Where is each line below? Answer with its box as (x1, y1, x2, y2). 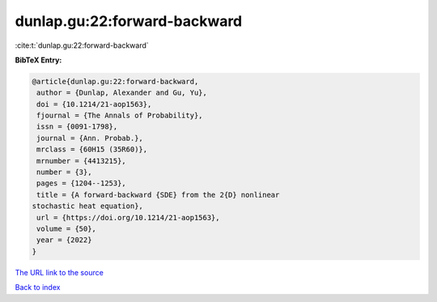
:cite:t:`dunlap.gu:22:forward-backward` (15, 40, 149, 50)
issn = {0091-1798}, (36, 122, 118, 131)
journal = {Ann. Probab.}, (36, 134, 143, 142)
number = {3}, (36, 168, 92, 177)
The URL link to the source (15, 267, 104, 277)
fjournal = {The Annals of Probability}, (36, 111, 203, 121)
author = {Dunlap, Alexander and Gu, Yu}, (36, 88, 208, 97)
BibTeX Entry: (15, 55, 62, 65)
